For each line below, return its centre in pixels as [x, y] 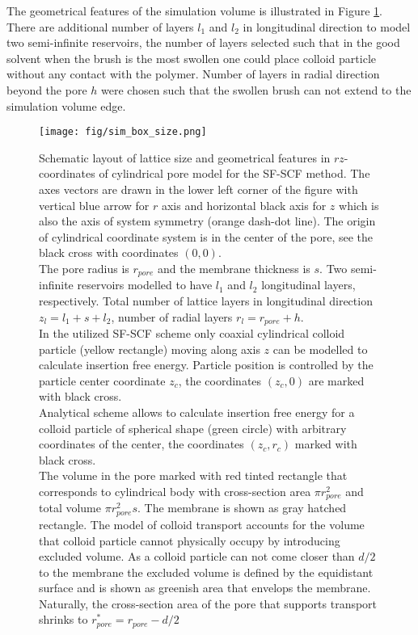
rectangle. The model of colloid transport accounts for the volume [202, 524]
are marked [336, 380]
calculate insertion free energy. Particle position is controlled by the [206, 365]
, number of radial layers [172, 316]
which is [359, 205]
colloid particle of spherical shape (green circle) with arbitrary [193, 428]
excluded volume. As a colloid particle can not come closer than [197, 556]
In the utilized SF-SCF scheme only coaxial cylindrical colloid [192, 333]
